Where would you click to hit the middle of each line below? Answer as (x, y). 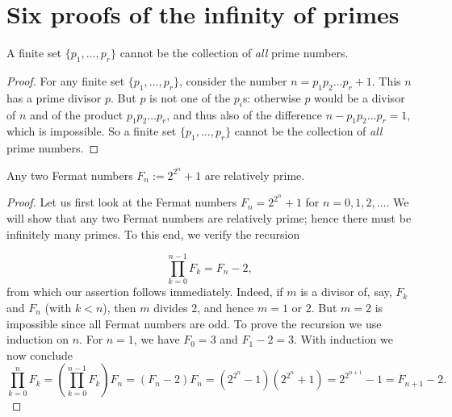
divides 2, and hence (204, 307)
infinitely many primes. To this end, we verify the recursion (153, 234)
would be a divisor (360, 97)
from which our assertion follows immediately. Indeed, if (145, 292)
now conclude (40, 354)
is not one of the (190, 97)
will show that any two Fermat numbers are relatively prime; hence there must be (209, 218)
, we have (157, 339)
